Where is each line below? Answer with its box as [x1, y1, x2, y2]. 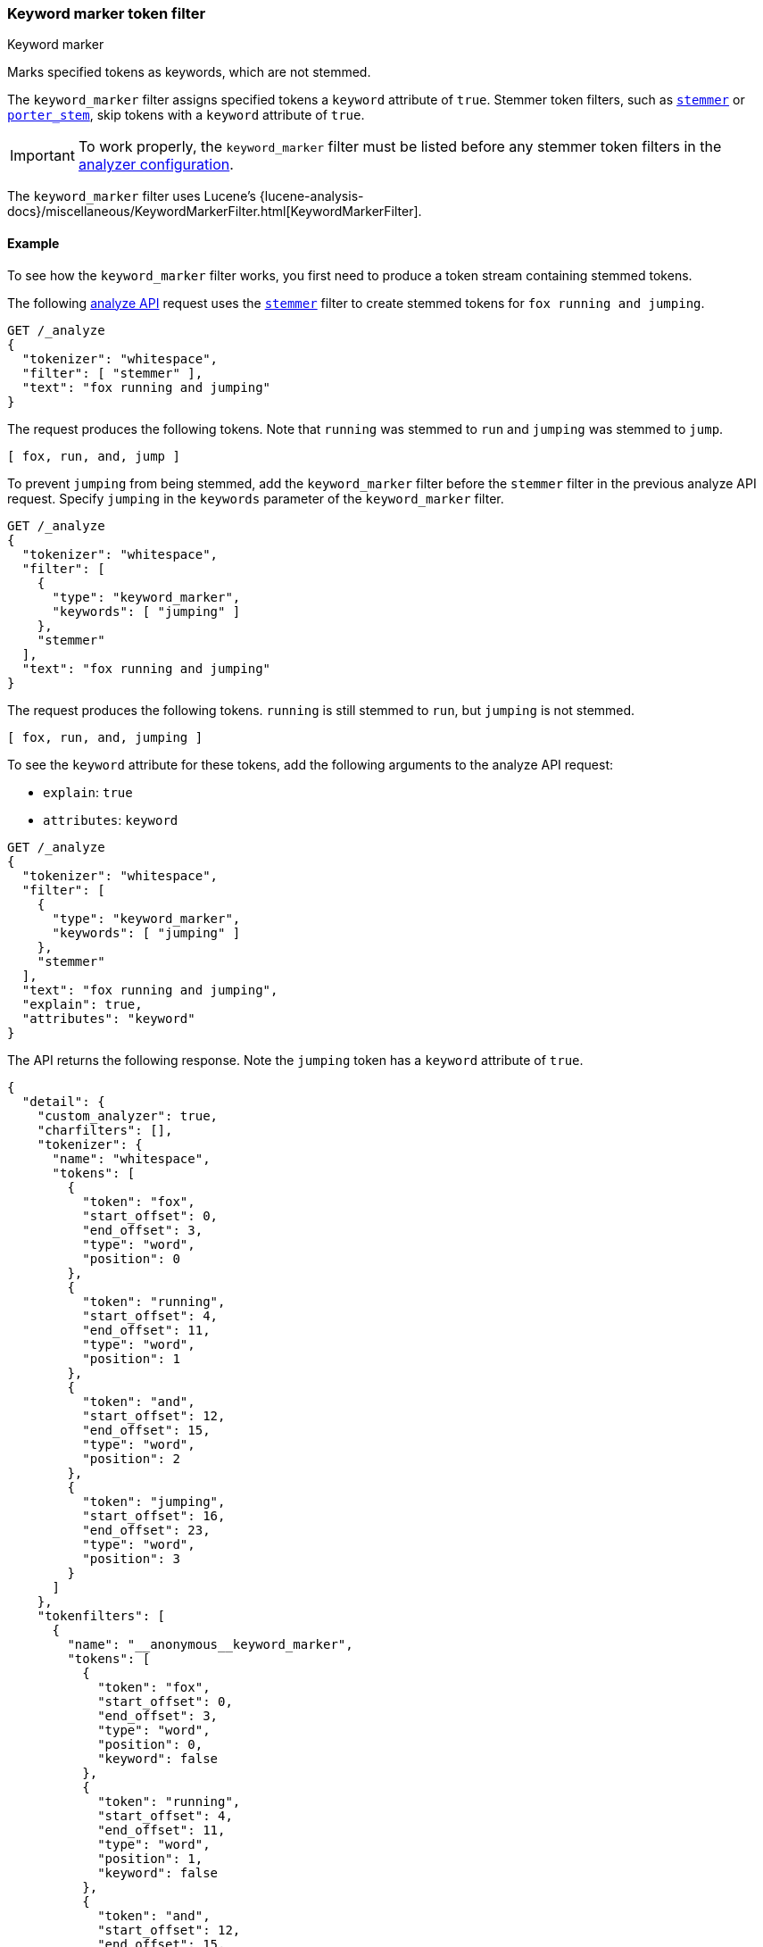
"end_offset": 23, [82, 1522, 211, 1537]
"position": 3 [82, 1551, 180, 1566]
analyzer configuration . [78, 155, 234, 174]
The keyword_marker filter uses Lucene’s [7, 188, 256, 204]
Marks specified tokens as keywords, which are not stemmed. [7, 64, 371, 80]
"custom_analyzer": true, [37, 1108, 219, 1123]
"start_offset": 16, [82, 1508, 226, 1523]
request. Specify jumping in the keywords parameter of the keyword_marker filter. [7, 490, 504, 506]
